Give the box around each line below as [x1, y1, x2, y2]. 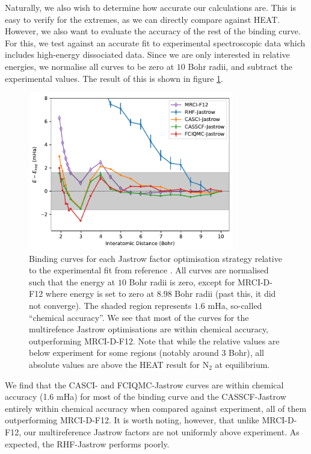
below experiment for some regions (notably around [29, 346, 219, 359]
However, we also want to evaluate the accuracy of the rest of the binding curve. [5, 25, 301, 37]
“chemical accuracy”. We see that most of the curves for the [29, 311, 249, 323]
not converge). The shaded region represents [29, 299, 192, 311]
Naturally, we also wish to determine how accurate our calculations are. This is [5, 1, 296, 13]
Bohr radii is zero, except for [129, 275, 235, 288]
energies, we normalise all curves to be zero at [5, 60, 174, 72]
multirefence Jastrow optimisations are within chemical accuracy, [29, 323, 269, 335]
